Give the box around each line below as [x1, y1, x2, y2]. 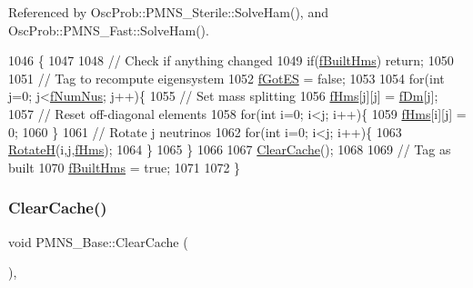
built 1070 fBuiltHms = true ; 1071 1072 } [8, 157, 241, 176]
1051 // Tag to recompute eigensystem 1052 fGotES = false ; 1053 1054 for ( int [8, 68, 445, 87]
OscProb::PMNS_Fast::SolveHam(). [8, 20, 209, 39]
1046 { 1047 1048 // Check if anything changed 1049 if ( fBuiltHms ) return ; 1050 [8, 51, 454, 70]
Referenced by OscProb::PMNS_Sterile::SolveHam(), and [8, 3, 328, 21]
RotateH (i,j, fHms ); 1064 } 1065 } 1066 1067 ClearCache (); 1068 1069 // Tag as [8, 140, 451, 159]
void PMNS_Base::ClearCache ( [8, 232, 188, 251]
